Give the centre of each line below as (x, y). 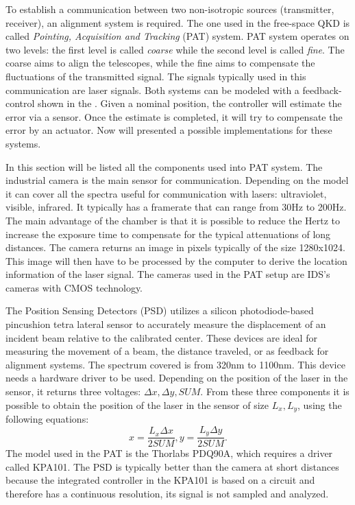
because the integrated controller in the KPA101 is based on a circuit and (160, 480)
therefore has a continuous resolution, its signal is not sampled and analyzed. (167, 493)
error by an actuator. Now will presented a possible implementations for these (169, 130)
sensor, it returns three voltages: (73, 391)
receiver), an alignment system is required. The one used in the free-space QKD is (178, 22)
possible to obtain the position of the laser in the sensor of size (137, 404)
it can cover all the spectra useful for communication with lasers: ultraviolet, (166, 193)
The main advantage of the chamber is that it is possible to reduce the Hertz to (173, 220)
